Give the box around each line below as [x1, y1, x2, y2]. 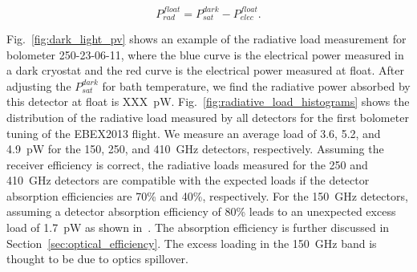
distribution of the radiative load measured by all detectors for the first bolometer [6, 108, 409, 125]
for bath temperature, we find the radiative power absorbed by [102, 77, 411, 94]
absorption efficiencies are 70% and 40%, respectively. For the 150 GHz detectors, [6, 187, 408, 204]
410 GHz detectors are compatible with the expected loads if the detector [6, 172, 370, 189]
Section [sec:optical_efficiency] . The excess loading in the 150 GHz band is [6, 234, 377, 251]
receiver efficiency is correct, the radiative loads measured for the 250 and [6, 156, 368, 173]
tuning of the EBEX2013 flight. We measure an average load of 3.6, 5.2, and [6, 124, 381, 141]
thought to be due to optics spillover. [6, 250, 188, 267]
